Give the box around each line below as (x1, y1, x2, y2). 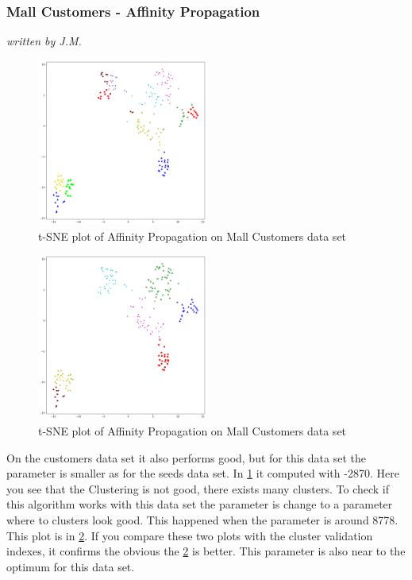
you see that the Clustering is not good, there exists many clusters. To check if (6, 480, 390, 497)
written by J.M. (6, 33, 82, 49)
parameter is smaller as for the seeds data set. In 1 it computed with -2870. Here (6, 465, 399, 481)
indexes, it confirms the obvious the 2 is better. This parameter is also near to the (6, 543, 406, 559)
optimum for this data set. (6, 558, 135, 574)
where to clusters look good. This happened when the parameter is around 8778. (6, 512, 399, 528)
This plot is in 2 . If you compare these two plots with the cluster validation (6, 527, 373, 543)
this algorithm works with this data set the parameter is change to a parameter (6, 496, 393, 512)
